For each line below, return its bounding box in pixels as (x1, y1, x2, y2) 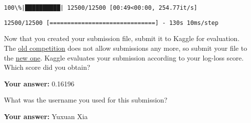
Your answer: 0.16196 (4, 78, 75, 88)
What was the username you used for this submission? (4, 95, 167, 105)
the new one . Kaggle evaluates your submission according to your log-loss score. (4, 52, 244, 62)
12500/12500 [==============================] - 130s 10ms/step (4, 19, 219, 26)
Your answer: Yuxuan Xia (4, 111, 88, 121)
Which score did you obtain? (4, 62, 90, 72)
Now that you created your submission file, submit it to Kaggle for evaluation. (4, 33, 240, 43)
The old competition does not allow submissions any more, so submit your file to (4, 42, 247, 53)
